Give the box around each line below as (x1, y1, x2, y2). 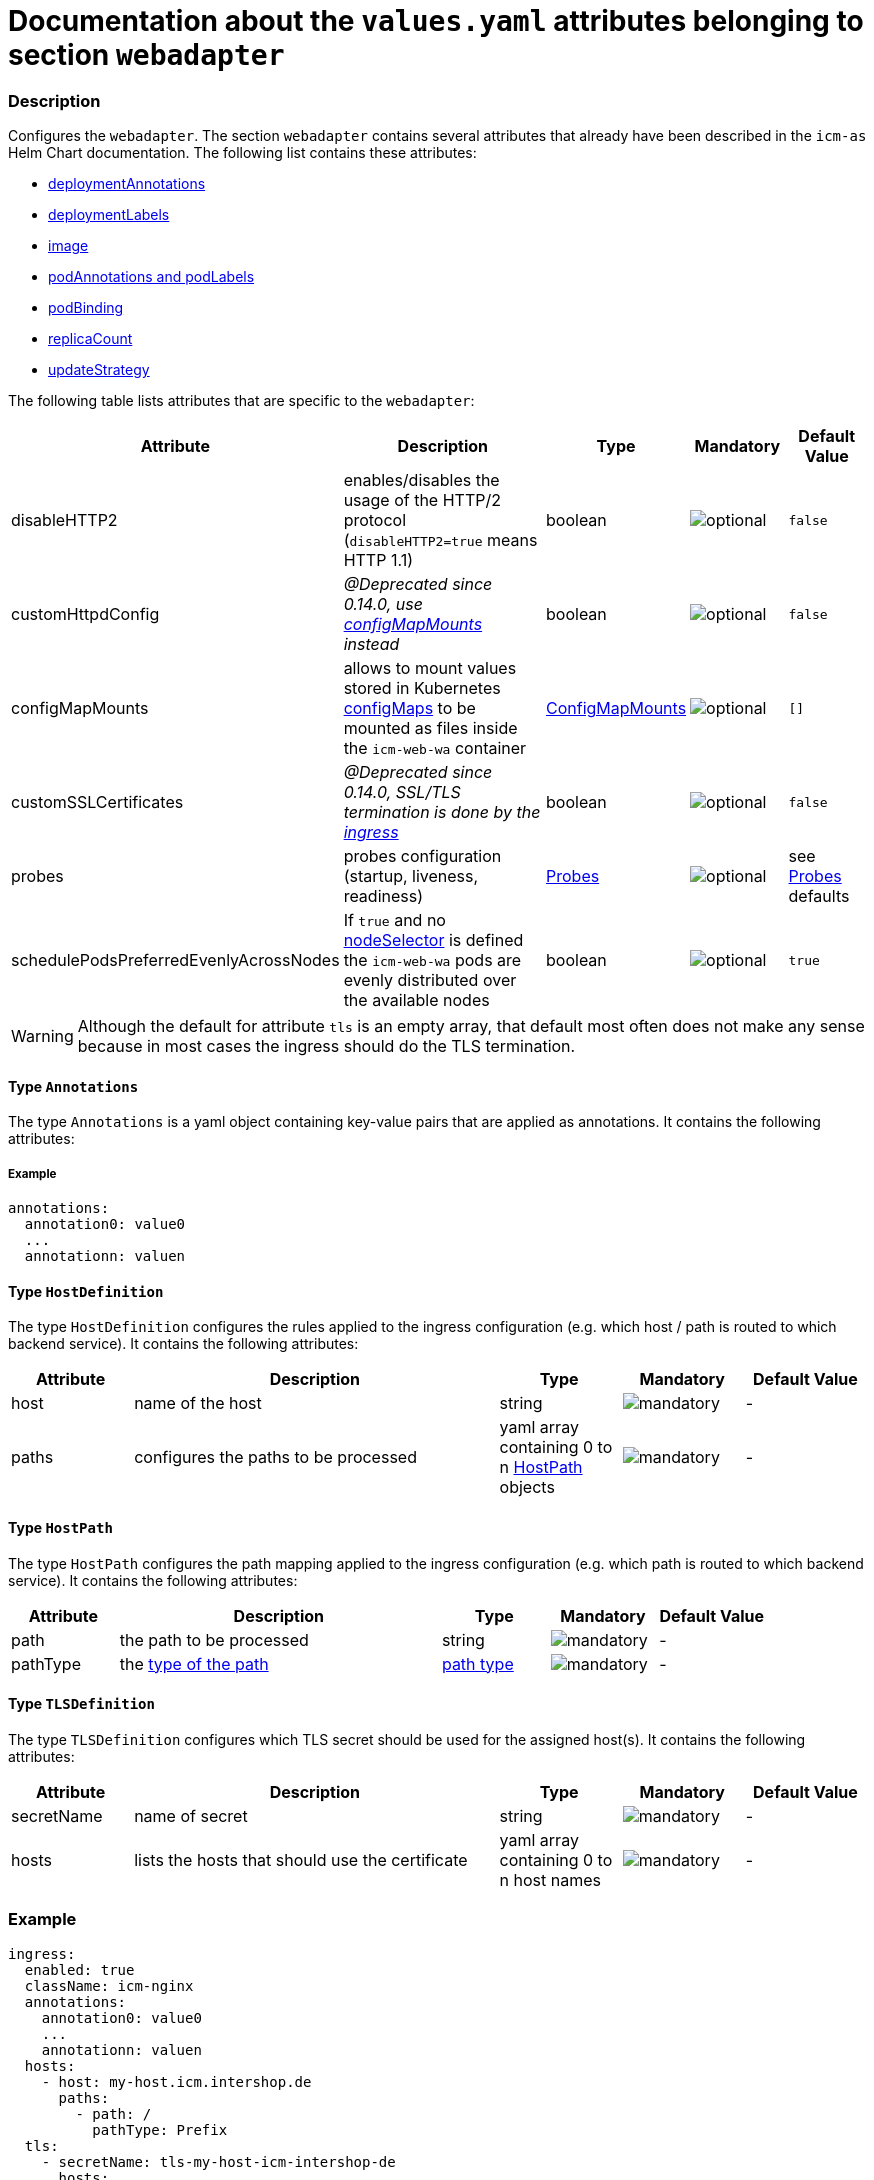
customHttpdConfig (11, 604, 160, 625)
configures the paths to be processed (134, 1447, 417, 1468)
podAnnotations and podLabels (48, 268, 255, 286)
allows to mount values (343, 658, 517, 679)
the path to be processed (119, 1629, 309, 1650)
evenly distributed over (343, 970, 517, 991)
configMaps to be (343, 698, 476, 719)
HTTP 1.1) (343, 550, 413, 571)
